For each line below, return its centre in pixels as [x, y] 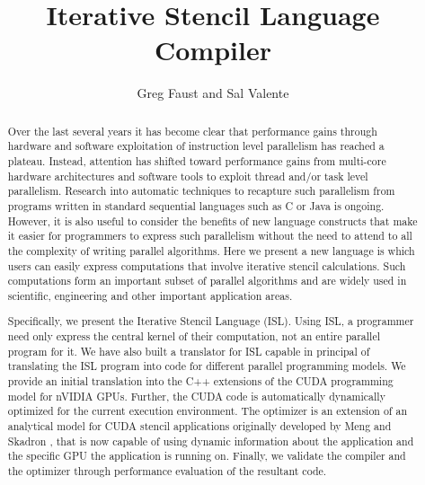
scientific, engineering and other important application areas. [150, 295]
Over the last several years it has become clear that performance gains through [192, 131]
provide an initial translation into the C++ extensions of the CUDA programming [200, 381]
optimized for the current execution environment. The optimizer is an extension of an [208, 411]
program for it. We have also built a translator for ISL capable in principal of [189, 351]
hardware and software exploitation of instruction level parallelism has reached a [196, 146]
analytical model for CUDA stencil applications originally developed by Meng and [199, 426]
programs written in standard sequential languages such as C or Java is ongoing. [196, 205]
